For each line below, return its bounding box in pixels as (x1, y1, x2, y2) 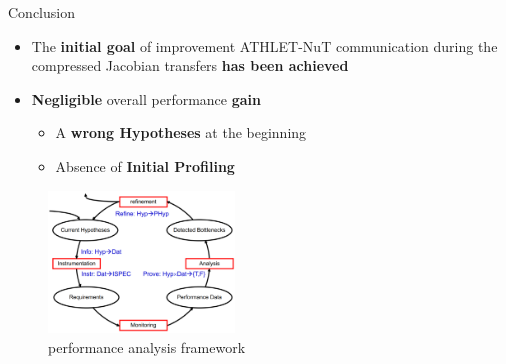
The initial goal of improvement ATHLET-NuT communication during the (31, 35, 498, 56)
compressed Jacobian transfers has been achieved (31, 55, 349, 76)
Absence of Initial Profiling (55, 155, 235, 176)
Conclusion (8, 2, 75, 22)
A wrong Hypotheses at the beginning (55, 122, 307, 143)
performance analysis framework (48, 336, 246, 357)
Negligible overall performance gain (31, 88, 261, 109)
